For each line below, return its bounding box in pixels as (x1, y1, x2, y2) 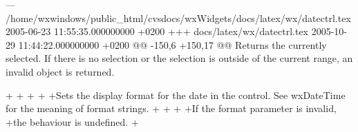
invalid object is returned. (6, 64, 115, 78)
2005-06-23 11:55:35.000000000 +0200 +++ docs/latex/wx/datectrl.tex (6, 24, 309, 38)
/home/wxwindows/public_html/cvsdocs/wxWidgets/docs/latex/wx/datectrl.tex (6, 10, 351, 25)
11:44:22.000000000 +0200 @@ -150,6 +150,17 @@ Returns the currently (18, 37, 327, 52)
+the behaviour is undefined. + (6, 114, 139, 129)
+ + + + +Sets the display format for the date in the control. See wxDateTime (6, 87, 346, 102)
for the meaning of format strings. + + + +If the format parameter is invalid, (6, 101, 337, 115)
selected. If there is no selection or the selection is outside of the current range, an (6, 51, 353, 65)
